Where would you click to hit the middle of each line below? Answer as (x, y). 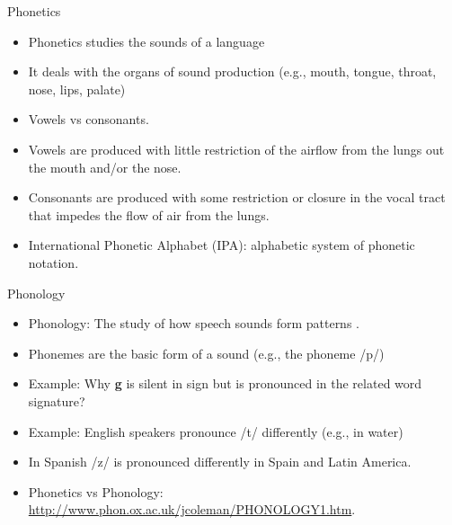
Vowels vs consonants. (89, 119)
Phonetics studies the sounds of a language (146, 41)
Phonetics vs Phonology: (96, 491)
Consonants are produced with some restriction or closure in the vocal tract (237, 197)
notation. (53, 262)
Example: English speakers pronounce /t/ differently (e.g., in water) (216, 431)
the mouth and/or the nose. (105, 167)
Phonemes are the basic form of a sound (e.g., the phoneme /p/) (206, 353)
